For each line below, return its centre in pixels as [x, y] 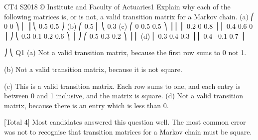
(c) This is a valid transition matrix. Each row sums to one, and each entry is [122, 86]
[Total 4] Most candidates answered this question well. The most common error [125, 122]
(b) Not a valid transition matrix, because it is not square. [93, 69]
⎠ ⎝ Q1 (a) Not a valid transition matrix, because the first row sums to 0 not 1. [125, 52]
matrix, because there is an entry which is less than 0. [86, 105]
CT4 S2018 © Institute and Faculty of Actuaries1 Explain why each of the [117, 6]
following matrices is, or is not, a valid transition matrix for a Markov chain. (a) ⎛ [129, 16]
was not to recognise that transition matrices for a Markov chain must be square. [128, 131]
